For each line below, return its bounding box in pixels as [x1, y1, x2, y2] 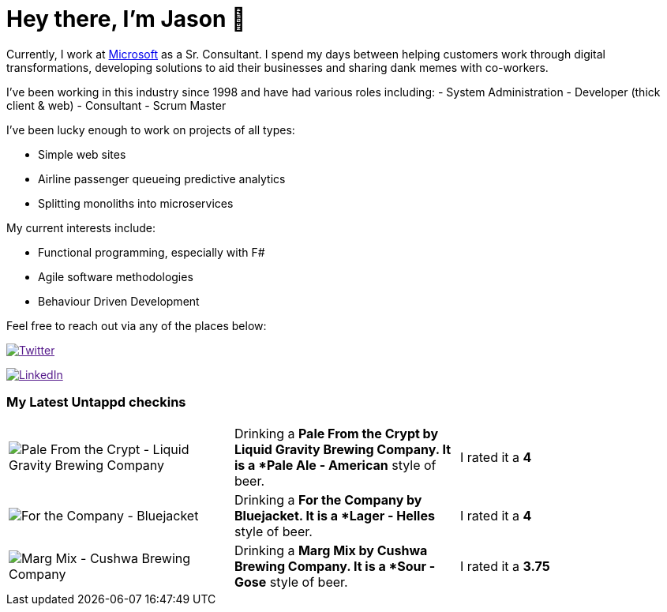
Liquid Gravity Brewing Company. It [234, 441, 452, 457]
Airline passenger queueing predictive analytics [38, 171, 286, 186]
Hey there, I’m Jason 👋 [6, 6, 246, 32]
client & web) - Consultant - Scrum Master [6, 98, 227, 112]
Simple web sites [38, 147, 126, 161]
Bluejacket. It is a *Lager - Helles [234, 507, 435, 524]
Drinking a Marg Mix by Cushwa [234, 542, 428, 558]
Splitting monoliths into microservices [38, 196, 234, 210]
